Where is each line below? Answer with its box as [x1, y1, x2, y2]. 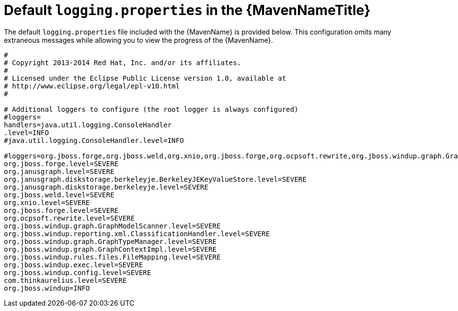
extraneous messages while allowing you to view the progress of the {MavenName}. [4, 35, 273, 44]
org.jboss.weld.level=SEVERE [4, 190, 114, 199]
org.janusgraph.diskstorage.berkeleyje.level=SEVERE [4, 183, 209, 191]
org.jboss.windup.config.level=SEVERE [4, 268, 151, 276]
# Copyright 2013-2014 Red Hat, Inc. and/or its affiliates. [4, 58, 241, 67]
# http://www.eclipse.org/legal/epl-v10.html [4, 82, 180, 90]
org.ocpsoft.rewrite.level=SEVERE [4, 214, 135, 222]
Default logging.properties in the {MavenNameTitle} [4, 2, 371, 18]
